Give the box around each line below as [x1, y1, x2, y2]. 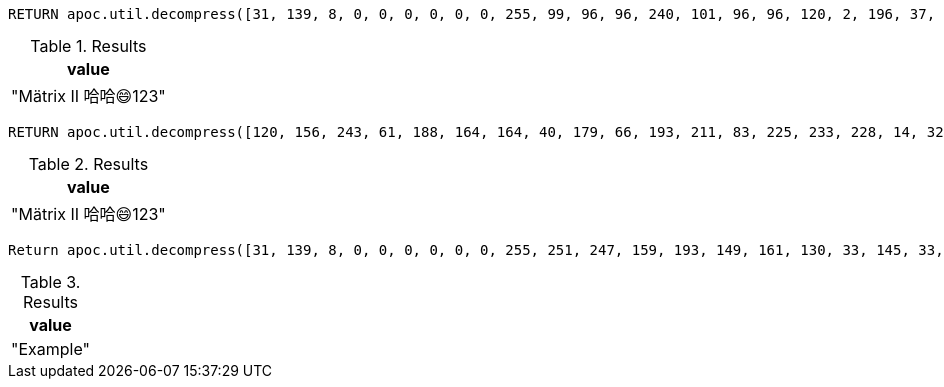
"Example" [11, 339, 91, 359]
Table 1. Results [30, 36, 147, 56]
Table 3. [20, 272, 81, 292]
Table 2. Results [28, 154, 149, 174]
